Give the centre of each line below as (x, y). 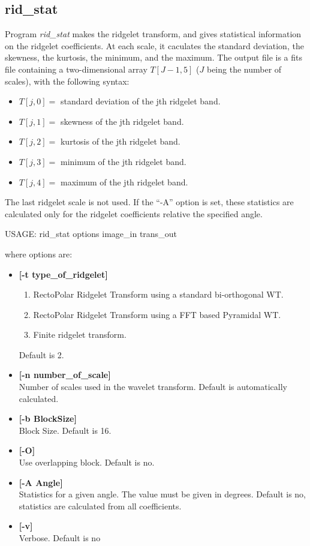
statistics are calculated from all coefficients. (100, 505)
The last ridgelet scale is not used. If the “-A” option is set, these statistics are (149, 202)
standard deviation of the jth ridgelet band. (140, 101)
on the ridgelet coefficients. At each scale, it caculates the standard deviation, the (154, 45)
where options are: (39, 253)
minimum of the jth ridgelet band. (123, 161)
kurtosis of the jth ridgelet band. (120, 141)
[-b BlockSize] (48, 418)
